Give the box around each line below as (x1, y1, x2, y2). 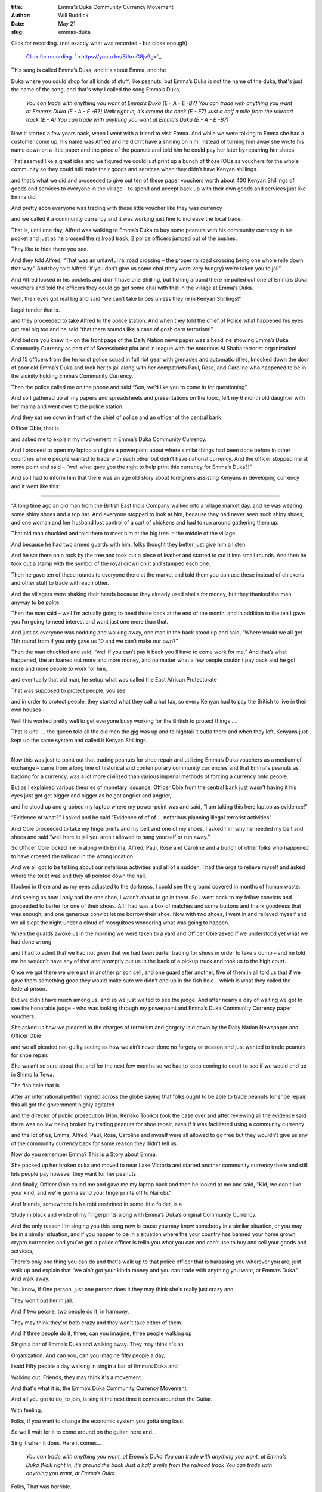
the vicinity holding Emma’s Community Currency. (11, 372, 134, 380)
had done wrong (11, 938, 52, 945)
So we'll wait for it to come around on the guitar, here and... (11, 1428, 157, 1435)
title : (11, 4, 23, 10)
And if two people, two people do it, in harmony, (11, 1308, 129, 1315)
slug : (11, 29, 24, 36)
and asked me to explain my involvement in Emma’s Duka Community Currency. (11, 436, 207, 443)
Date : (11, 20, 25, 27)
